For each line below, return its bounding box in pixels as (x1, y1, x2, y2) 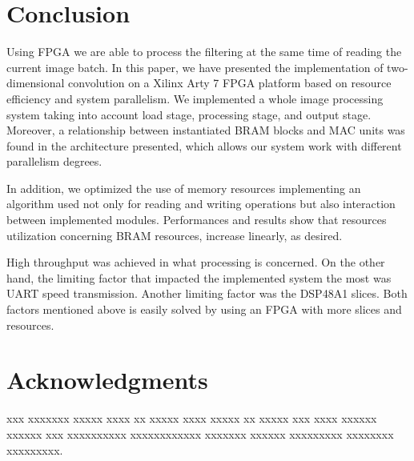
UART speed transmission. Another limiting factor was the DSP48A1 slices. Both (6, 285, 408, 302)
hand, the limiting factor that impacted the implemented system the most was (6, 269, 392, 286)
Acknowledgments (6, 363, 208, 396)
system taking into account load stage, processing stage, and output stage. (6, 106, 372, 122)
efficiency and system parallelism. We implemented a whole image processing (6, 90, 384, 106)
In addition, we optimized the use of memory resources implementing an (6, 179, 361, 196)
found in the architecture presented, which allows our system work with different (6, 137, 402, 154)
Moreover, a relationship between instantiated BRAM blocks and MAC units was (6, 122, 405, 138)
